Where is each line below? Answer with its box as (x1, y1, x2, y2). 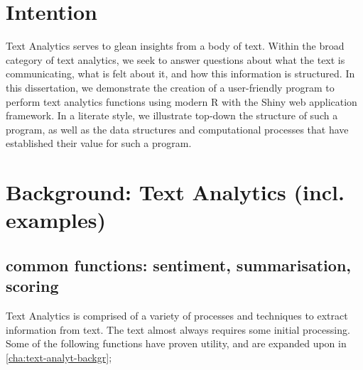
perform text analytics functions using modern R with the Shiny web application (6, 94, 357, 109)
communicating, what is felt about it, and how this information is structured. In (6, 66, 355, 81)
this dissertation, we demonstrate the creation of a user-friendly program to (6, 80, 335, 94)
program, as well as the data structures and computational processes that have (6, 121, 349, 136)
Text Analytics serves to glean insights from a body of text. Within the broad (6, 38, 345, 53)
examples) (6, 205, 107, 234)
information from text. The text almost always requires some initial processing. (6, 322, 350, 337)
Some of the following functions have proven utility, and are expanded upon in (6, 336, 347, 351)
